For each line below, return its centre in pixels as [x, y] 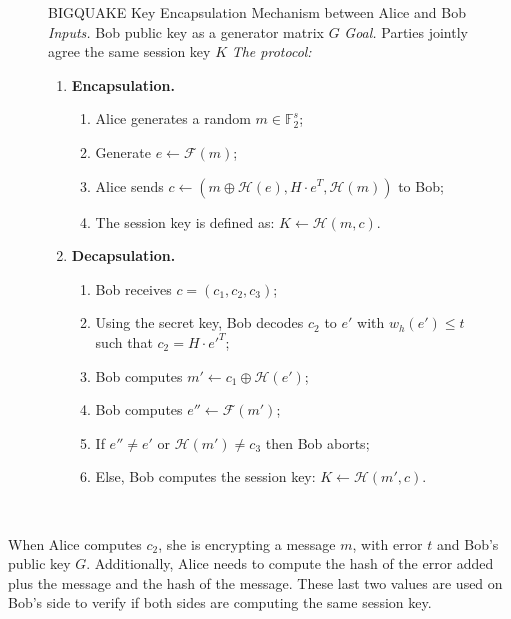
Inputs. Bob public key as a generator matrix [186, 31]
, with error [387, 543]
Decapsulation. [123, 255]
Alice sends [129, 185]
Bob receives [133, 288]
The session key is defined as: [185, 221]
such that [124, 341]
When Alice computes [75, 543]
